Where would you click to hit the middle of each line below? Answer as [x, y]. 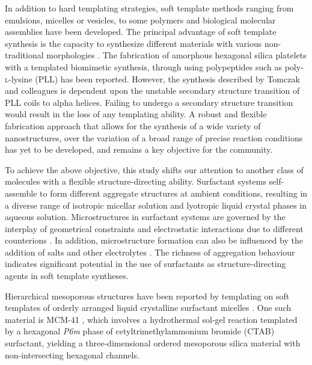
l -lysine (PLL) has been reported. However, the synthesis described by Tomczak [152, 78]
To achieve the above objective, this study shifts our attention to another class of [154, 169]
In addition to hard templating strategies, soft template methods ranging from [149, 8]
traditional [24, 55]
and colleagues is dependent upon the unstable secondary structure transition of [152, 90]
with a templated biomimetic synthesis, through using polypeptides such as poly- [154, 66]
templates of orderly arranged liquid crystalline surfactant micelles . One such [148, 308]
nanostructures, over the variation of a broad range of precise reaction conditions [154, 137]
